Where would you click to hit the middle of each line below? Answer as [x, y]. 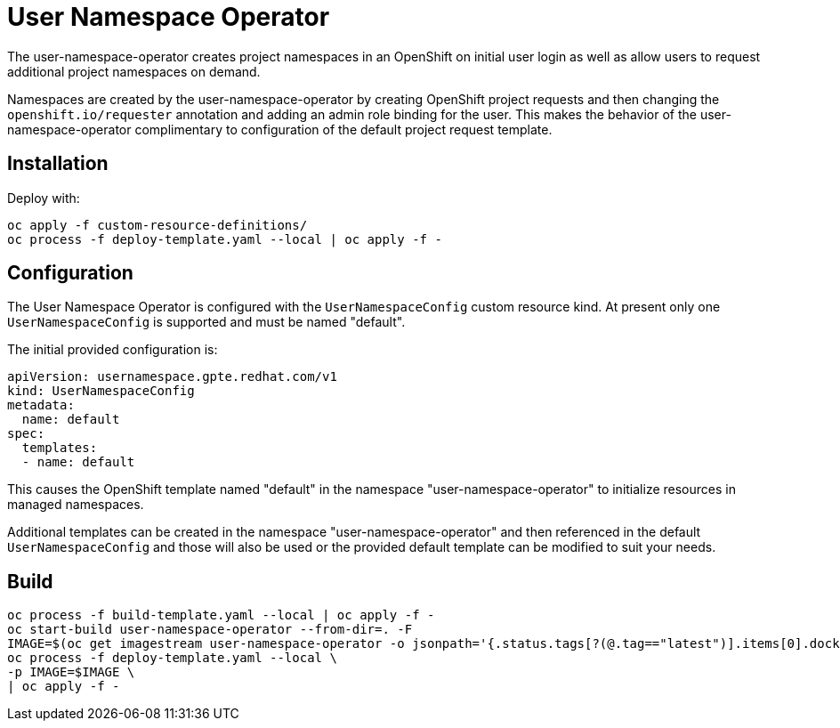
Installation [58, 164]
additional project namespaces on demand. [134, 71]
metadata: [41, 405]
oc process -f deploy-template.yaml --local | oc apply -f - [225, 239]
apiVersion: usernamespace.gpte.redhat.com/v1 [172, 377]
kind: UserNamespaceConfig [101, 391]
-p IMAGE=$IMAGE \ [71, 672]
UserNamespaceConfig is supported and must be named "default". [206, 322]
